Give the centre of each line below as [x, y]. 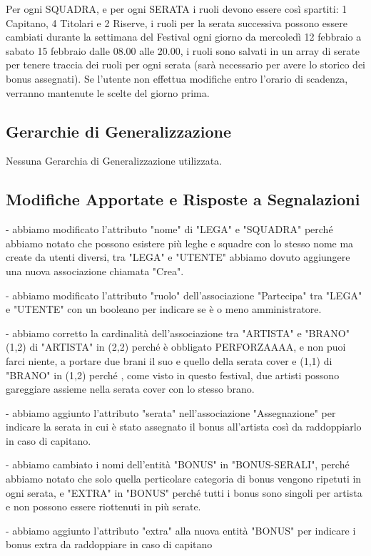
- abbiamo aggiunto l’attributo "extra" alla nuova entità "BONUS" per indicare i [181, 530]
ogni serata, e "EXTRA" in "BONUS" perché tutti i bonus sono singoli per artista [184, 492]
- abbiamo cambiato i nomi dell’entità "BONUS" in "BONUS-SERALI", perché [178, 464]
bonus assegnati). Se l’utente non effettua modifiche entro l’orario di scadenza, [177, 78]
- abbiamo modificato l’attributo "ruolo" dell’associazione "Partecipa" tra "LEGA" [184, 295]
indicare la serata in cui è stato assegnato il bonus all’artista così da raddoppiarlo [184, 427]
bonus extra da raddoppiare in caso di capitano [109, 544]
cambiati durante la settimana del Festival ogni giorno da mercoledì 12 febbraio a [184, 37]
